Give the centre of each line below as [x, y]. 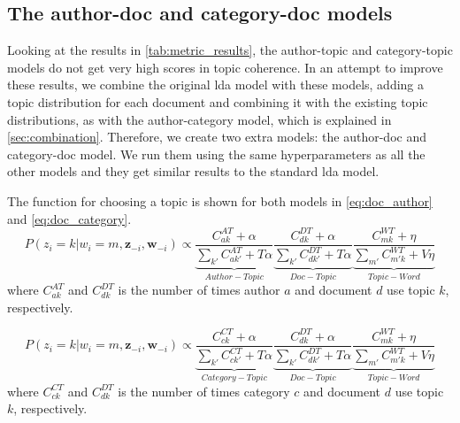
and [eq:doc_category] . [69, 218]
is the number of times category [204, 391]
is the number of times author [199, 290]
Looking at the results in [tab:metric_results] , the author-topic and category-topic [230, 50]
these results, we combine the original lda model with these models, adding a [216, 85]
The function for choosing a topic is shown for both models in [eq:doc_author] [220, 200]
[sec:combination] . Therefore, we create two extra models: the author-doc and [217, 137]
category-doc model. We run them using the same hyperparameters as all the [216, 154]
